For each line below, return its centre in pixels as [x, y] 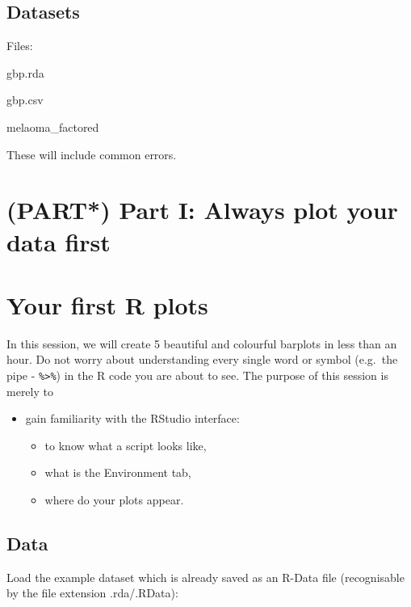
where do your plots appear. [114, 500]
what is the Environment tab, [118, 472]
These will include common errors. [92, 154]
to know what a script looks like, [126, 445]
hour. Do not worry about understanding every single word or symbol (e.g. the [202, 359]
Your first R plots [107, 304]
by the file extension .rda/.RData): [92, 593]
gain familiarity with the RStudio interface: [132, 418]
